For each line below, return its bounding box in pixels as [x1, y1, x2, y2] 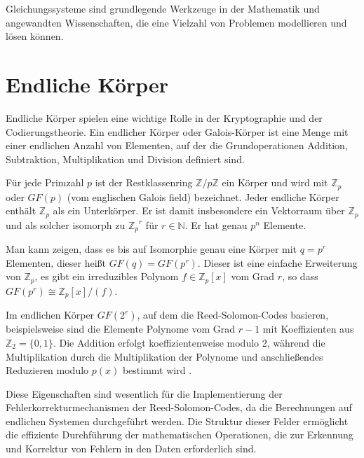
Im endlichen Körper [6, 307, 95, 322]
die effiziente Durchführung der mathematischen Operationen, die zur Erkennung [6, 427, 353, 442]
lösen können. [6, 29, 64, 43]
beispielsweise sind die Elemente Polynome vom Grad [6, 321, 236, 336]
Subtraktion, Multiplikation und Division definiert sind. [6, 151, 245, 166]
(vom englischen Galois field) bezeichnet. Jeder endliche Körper [67, 189, 339, 204]
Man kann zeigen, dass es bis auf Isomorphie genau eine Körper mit [6, 242, 297, 256]
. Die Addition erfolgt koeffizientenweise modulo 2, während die [53, 335, 325, 349]
